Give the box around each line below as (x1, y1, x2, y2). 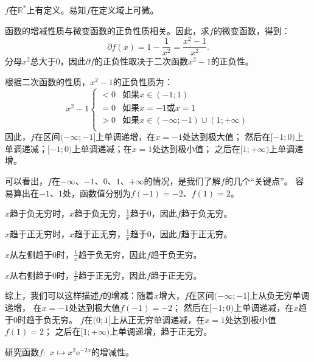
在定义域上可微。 (90, 4, 159, 16)
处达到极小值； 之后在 (152, 142, 240, 155)
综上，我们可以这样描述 (5, 289, 99, 302)
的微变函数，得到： (213, 24, 290, 37)
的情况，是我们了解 (144, 174, 221, 187)
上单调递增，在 (96, 130, 156, 143)
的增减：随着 (102, 289, 154, 302)
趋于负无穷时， (10, 207, 70, 220)
